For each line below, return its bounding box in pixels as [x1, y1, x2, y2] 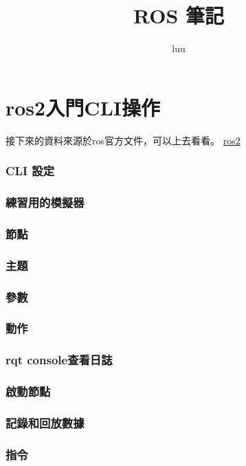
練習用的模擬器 [5, 194, 85, 211]
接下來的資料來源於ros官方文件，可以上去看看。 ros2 [5, 133, 241, 147]
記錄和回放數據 [5, 414, 85, 431]
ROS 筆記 [133, 1, 225, 30]
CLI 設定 [5, 162, 55, 179]
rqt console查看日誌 [5, 351, 113, 368]
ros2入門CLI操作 [5, 93, 161, 121]
